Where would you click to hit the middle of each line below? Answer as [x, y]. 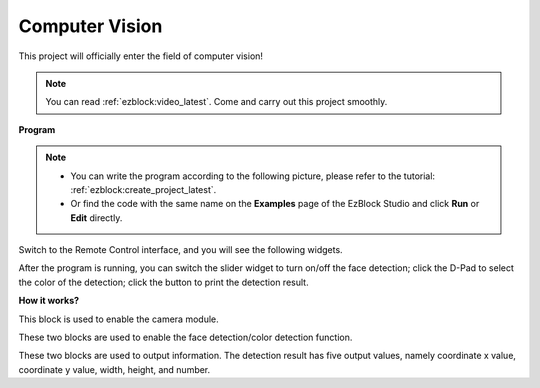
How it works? [49, 301]
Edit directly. [96, 217]
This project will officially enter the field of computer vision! [141, 56]
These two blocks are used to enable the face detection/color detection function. [185, 337]
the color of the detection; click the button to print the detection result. [163, 282]
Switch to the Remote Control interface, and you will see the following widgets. [181, 250]
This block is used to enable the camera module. [118, 319]
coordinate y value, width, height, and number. [114, 369]
